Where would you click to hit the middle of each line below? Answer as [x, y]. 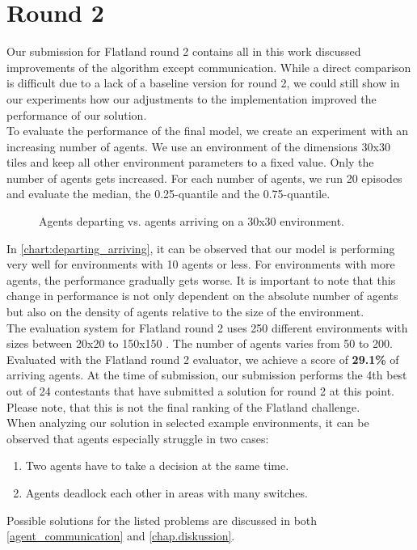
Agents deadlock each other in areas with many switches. [166, 492]
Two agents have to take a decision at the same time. [157, 465]
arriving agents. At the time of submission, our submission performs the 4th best [207, 375]
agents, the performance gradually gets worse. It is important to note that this [201, 279]
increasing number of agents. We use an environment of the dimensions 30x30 [198, 146]
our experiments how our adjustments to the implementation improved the [192, 98]
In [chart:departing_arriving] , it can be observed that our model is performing [201, 248]
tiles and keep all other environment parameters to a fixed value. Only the [190, 162]
